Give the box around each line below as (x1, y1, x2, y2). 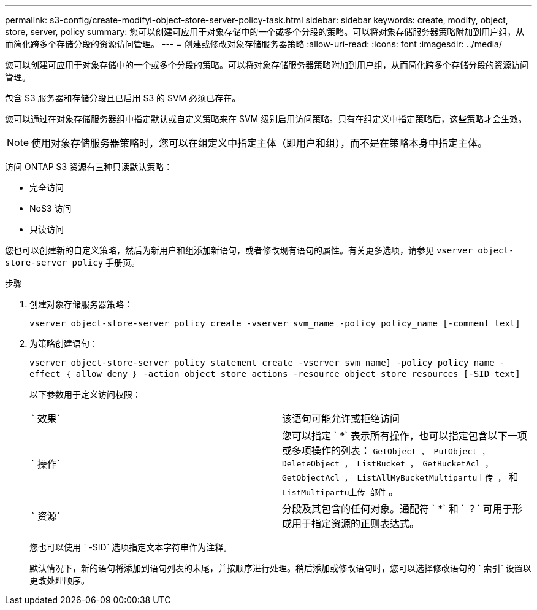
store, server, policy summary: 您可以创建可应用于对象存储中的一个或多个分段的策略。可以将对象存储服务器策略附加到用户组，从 (5, 26, 525, 37)
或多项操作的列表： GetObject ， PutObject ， (282, 444, 490, 457)
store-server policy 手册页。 (5, 257, 140, 268)
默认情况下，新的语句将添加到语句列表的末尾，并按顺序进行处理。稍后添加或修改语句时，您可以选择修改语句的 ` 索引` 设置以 (29, 563, 531, 573)
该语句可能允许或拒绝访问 (282, 412, 400, 425)
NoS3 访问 (29, 203, 72, 214)
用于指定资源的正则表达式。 (292, 517, 420, 530)
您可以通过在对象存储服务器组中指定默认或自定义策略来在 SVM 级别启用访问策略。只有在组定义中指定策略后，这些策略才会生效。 (5, 114, 527, 124)
